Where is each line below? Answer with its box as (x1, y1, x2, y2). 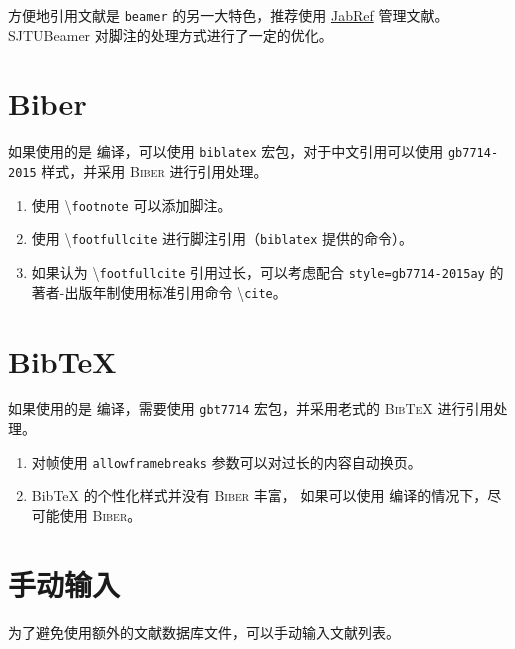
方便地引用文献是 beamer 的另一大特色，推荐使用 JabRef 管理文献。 (8, 5, 449, 25)
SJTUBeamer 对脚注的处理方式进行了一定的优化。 (8, 24, 333, 45)
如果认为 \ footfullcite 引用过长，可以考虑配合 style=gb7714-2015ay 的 (31, 262, 504, 282)
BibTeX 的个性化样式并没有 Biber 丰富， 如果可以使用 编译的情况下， (31, 485, 488, 506)
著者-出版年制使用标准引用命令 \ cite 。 (31, 281, 287, 302)
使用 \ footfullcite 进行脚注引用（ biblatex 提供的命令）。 (31, 228, 413, 249)
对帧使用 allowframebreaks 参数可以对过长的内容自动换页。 (31, 451, 422, 472)
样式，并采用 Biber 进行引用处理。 (41, 161, 268, 182)
